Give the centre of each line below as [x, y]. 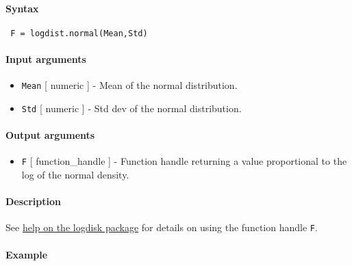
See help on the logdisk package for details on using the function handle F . [162, 227]
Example [27, 254]
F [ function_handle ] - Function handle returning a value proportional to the [184, 161]
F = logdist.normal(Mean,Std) [79, 33]
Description [34, 201]
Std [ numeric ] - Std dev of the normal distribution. [131, 108]
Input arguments [46, 59]
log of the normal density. [75, 175]
